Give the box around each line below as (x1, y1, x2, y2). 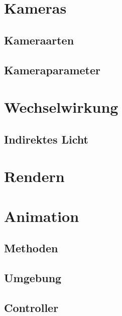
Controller (4, 299, 59, 315)
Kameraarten (4, 32, 74, 48)
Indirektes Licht (4, 131, 88, 147)
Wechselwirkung (4, 97, 118, 117)
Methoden (4, 240, 58, 256)
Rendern (4, 166, 65, 187)
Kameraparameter (4, 62, 100, 77)
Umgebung (4, 270, 62, 286)
